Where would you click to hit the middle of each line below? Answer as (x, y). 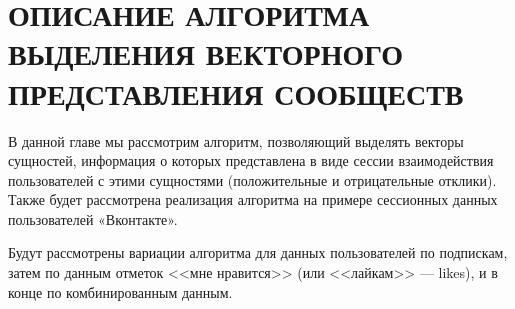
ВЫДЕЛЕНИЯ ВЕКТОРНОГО (206, 53)
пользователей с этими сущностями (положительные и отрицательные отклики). (252, 179)
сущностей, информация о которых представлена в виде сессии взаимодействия (251, 160)
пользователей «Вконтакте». (93, 218)
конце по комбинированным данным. (120, 291)
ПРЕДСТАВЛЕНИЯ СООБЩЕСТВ (236, 92)
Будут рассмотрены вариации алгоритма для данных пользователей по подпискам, (258, 252)
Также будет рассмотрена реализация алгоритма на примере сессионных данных (253, 199)
